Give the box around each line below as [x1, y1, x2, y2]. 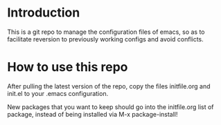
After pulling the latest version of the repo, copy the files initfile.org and [7, 81, 211, 90]
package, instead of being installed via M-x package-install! [7, 110, 178, 118]
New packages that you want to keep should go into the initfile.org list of [7, 102, 214, 111]
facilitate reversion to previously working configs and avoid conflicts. [7, 35, 204, 43]
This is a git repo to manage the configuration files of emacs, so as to [7, 28, 205, 36]
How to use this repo [7, 59, 128, 75]
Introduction [7, 5, 80, 21]
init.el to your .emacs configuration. [7, 89, 109, 97]
